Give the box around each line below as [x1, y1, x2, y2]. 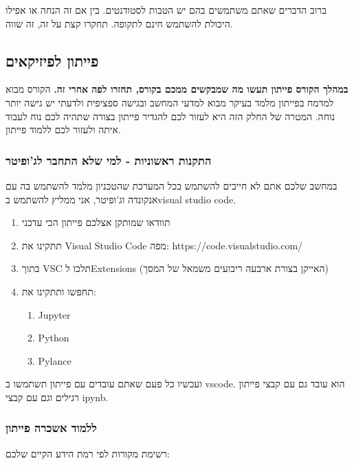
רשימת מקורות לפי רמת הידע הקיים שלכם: [5, 446, 170, 460]
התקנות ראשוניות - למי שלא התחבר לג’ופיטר [5, 151, 212, 168]
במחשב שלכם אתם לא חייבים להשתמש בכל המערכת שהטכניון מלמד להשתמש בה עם [5, 178, 338, 192]
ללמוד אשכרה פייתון [5, 419, 97, 436]
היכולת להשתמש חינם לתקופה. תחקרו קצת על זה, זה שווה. [5, 16, 233, 30]
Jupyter [38, 307, 71, 321]
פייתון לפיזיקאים [5, 49, 99, 71]
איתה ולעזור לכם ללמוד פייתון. [5, 122, 121, 137]
